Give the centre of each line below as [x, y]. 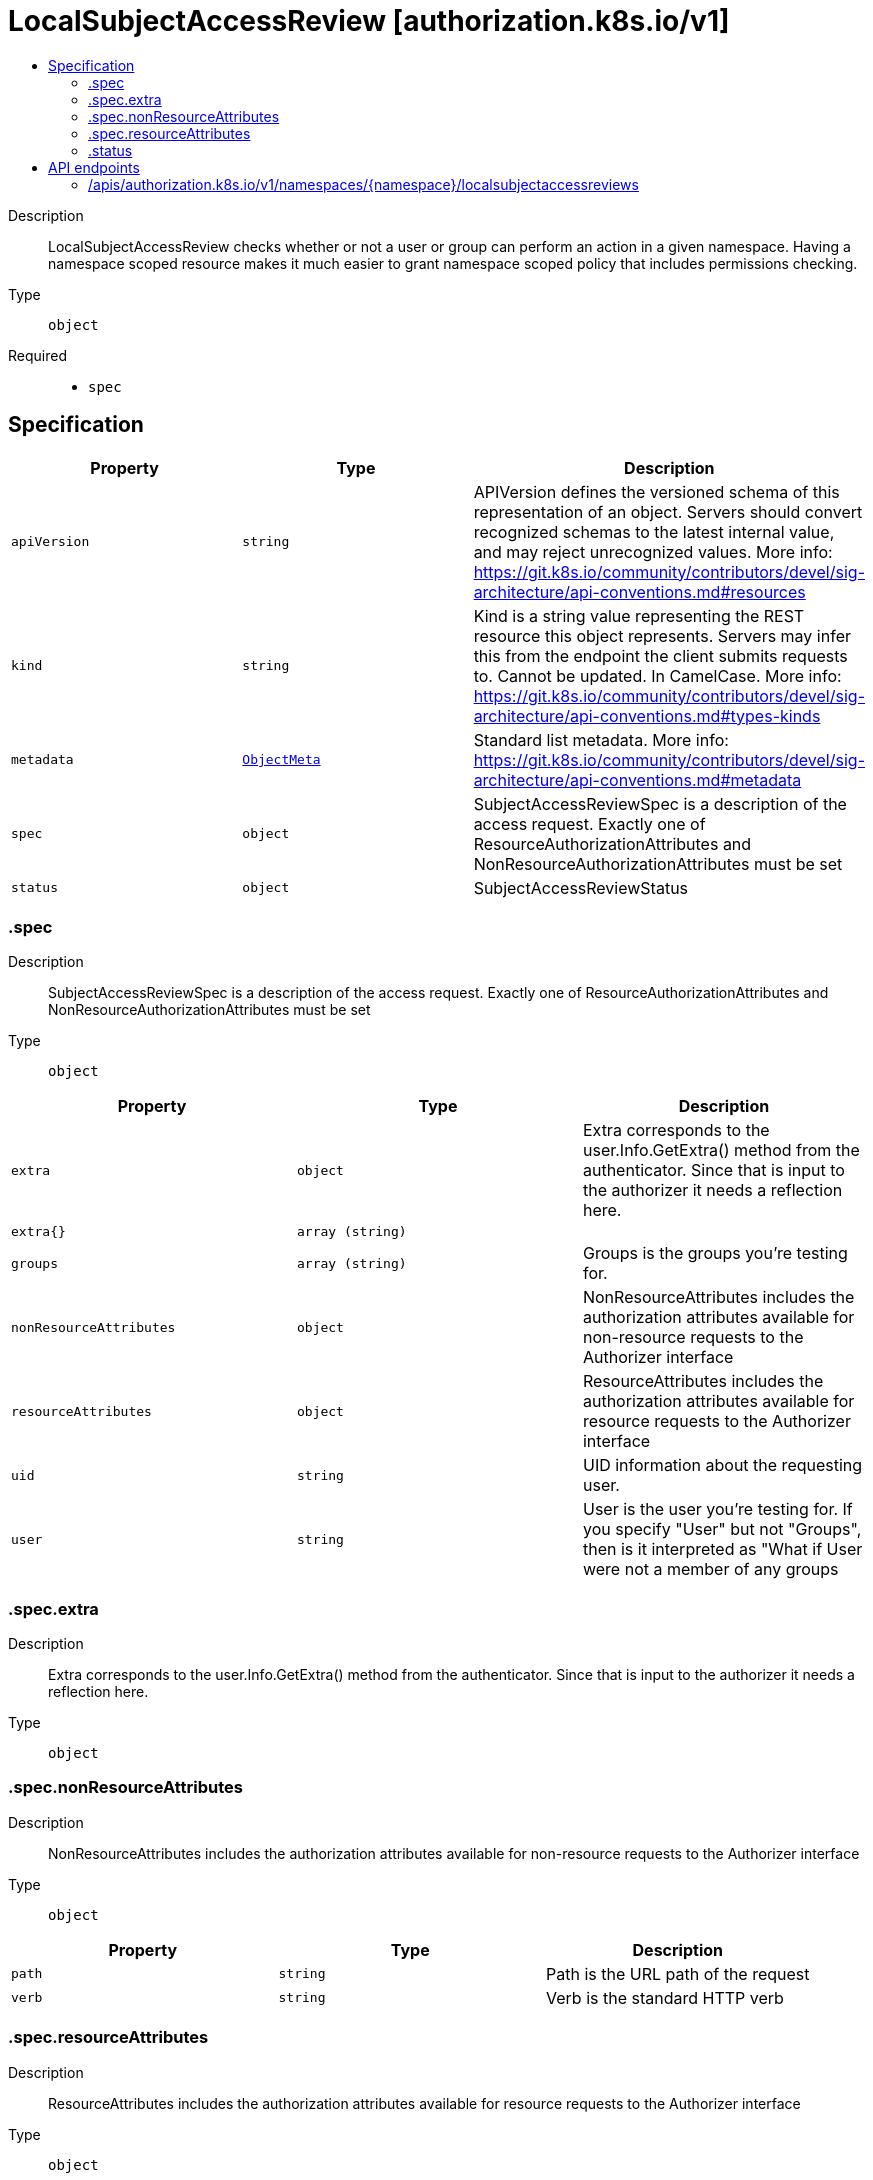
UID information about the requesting [722, 1465]
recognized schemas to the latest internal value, [654, 531]
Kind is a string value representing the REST [639, 615]
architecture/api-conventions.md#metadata [637, 779]
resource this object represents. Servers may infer [662, 635]
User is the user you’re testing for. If [717, 1509]
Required [37, 355]
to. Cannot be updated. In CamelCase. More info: [657, 675]
